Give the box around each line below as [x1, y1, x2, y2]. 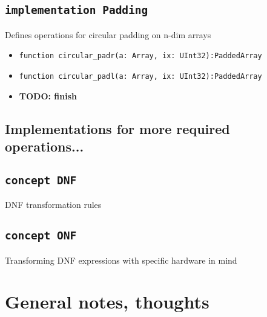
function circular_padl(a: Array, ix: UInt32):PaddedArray [19, 72, 262, 81]
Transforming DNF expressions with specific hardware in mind [5, 253, 237, 266]
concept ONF [5, 229, 77, 242]
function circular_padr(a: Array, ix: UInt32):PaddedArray [19, 52, 262, 61]
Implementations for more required [5, 119, 230, 138]
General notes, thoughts [5, 289, 209, 314]
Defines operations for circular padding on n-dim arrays [5, 28, 211, 41]
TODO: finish [19, 89, 77, 102]
